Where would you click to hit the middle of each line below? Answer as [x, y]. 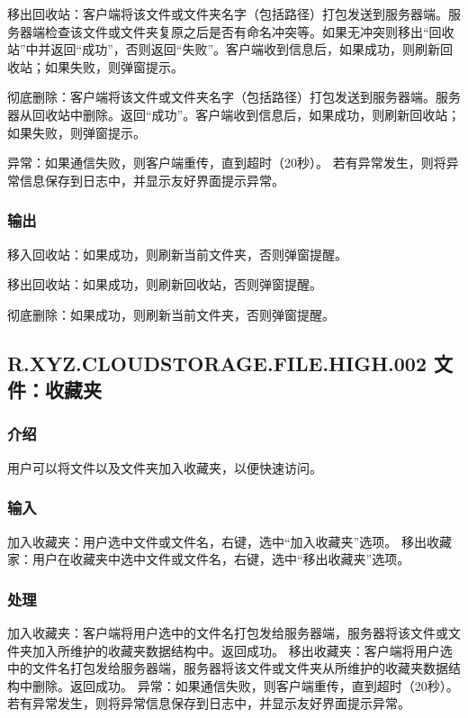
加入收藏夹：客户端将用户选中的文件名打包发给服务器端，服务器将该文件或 [228, 632]
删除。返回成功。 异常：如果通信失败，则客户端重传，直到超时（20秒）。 [245, 685]
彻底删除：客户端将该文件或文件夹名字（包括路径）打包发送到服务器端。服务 [234, 97]
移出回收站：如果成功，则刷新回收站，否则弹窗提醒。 [165, 284]
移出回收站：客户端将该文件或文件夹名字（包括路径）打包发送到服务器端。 [228, 14]
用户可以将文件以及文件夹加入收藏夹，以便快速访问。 [165, 467]
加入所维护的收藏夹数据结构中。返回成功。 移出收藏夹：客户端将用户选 [242, 650]
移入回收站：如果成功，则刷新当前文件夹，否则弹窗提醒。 [177, 254]
